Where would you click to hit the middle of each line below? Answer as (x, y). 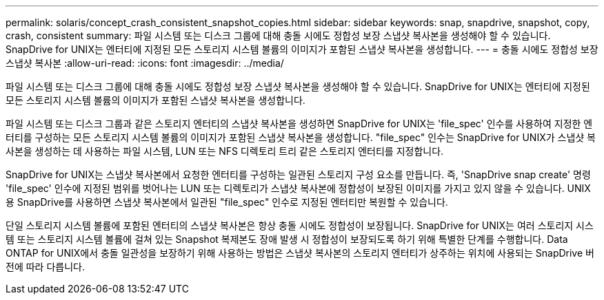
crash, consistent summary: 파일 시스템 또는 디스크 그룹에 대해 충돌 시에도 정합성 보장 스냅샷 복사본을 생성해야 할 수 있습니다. (278, 35)
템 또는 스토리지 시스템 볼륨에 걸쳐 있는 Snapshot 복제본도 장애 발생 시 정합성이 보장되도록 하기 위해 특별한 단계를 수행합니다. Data (287, 239)
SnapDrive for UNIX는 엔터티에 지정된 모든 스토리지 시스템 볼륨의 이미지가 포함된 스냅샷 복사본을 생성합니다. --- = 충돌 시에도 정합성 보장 (302, 49)
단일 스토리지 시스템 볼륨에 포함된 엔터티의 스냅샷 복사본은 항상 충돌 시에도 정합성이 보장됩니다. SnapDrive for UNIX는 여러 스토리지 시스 (300, 225)
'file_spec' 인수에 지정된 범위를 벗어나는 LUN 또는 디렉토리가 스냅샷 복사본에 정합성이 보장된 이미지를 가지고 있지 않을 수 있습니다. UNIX (298, 188)
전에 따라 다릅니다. (45, 267)
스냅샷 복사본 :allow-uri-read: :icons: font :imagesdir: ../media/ (145, 63)
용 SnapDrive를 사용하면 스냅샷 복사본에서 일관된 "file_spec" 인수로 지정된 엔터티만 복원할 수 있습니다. (227, 202)
